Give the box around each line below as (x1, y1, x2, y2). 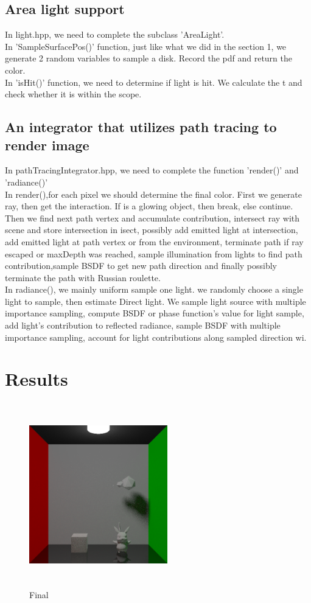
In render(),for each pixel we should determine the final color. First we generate (5, 187, 302, 200)
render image (5, 135, 89, 154)
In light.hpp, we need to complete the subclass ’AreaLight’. (5, 28, 225, 41)
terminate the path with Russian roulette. (5, 271, 161, 284)
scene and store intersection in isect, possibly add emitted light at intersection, (5, 223, 298, 236)
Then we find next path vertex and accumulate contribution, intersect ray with (5, 211, 300, 224)
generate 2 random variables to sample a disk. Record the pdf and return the (5, 52, 292, 64)
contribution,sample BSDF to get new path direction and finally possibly (5, 259, 278, 272)
